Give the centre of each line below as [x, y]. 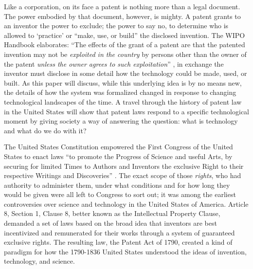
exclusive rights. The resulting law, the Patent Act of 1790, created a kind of [118, 242]
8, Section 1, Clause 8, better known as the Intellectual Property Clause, [112, 213]
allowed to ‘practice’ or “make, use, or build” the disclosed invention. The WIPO [125, 35]
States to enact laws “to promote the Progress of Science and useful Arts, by [118, 156]
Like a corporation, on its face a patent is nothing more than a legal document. [122, 6]
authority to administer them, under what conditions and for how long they [117, 185]
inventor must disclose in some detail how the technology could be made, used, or [126, 73]
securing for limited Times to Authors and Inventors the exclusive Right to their [124, 166]
